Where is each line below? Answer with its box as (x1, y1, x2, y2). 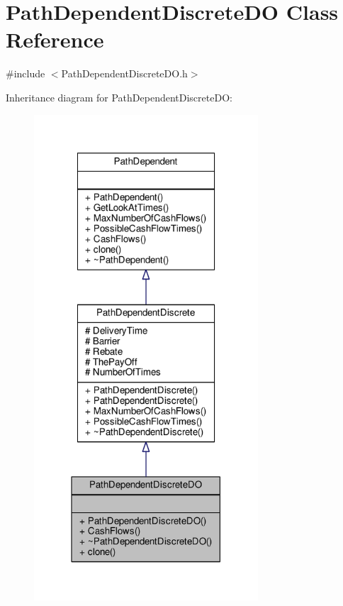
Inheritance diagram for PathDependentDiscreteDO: (6, 89, 232, 104)
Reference (6, 25, 104, 54)
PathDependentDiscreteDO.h (61, 66, 188, 81)
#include (6, 66, 45, 81)
